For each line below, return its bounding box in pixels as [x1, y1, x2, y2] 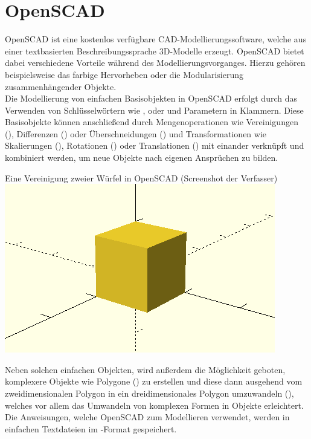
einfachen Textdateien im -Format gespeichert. [5, 422, 177, 435]
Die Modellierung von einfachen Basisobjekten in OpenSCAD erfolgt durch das [5, 92, 297, 105]
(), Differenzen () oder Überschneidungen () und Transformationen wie [5, 127, 267, 140]
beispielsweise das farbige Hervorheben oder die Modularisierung [5, 68, 243, 80]
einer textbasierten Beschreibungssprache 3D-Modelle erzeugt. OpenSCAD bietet [5, 44, 304, 57]
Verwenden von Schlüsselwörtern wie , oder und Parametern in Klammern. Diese [5, 103, 304, 116]
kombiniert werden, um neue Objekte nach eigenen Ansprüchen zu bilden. [5, 151, 278, 164]
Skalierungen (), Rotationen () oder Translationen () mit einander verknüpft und [5, 139, 304, 152]
